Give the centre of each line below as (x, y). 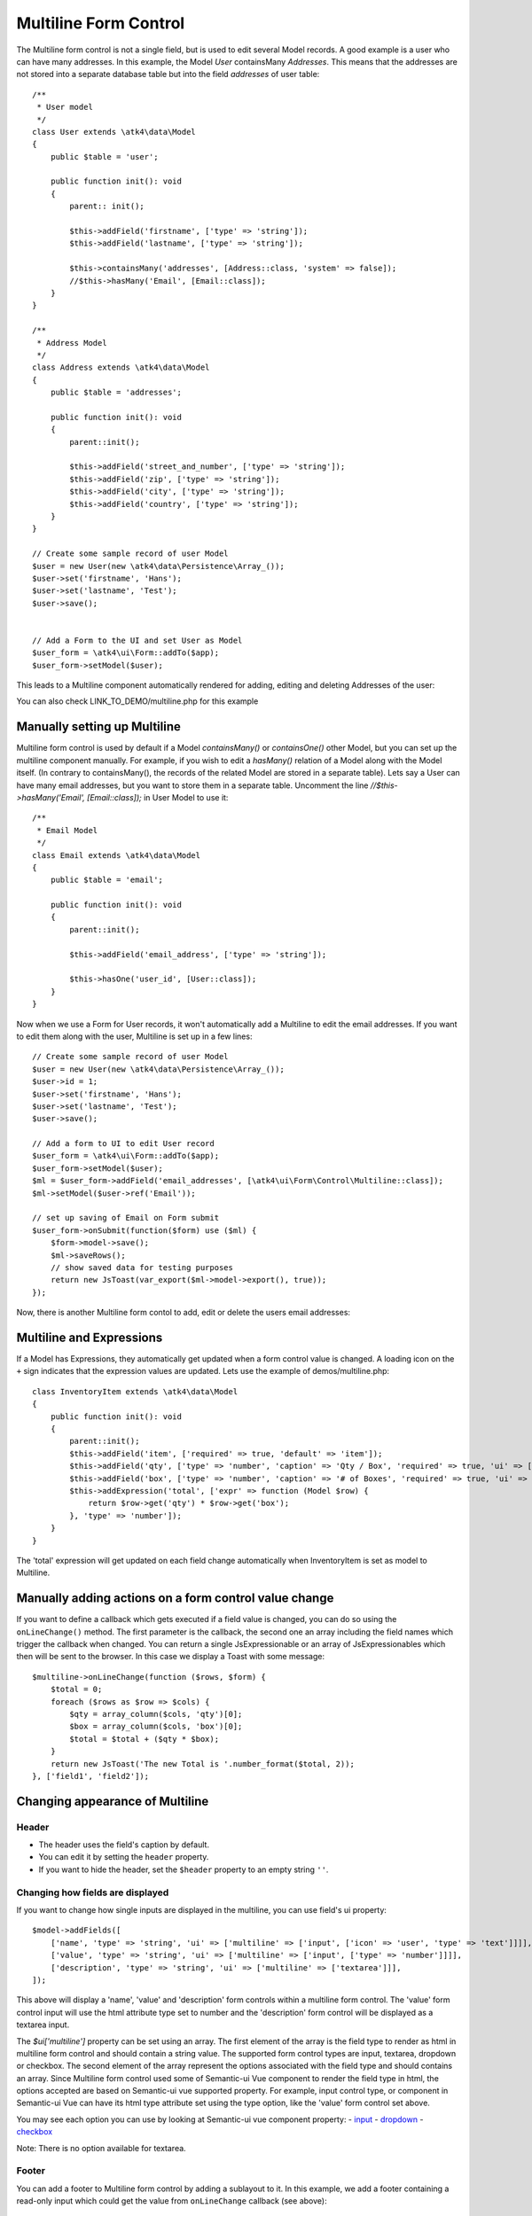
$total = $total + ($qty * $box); (145, 1739)
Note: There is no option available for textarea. (101, 2148)
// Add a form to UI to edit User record (123, 1144)
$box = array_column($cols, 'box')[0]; (156, 1727)
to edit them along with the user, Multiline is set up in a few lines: (134, 1036)
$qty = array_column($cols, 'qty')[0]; (156, 1714)
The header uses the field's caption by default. (124, 1845)
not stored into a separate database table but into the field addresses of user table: (168, 74)
